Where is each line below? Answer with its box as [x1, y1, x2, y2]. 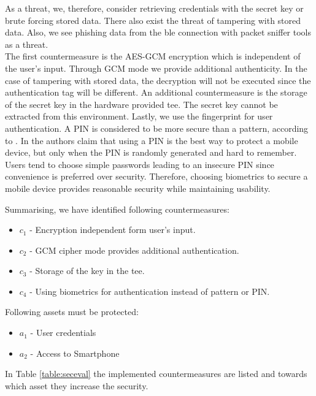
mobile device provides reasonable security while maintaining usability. [5, 181, 271, 194]
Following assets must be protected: [5, 305, 139, 318]
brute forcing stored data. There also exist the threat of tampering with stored [5, 13, 301, 26]
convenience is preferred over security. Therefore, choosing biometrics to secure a [5, 170, 308, 183]
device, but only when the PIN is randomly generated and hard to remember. [5, 146, 297, 159]
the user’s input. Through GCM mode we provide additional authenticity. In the [5, 61, 307, 74]
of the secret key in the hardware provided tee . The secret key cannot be [5, 97, 278, 110]
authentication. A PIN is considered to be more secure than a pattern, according [5, 121, 309, 134]
